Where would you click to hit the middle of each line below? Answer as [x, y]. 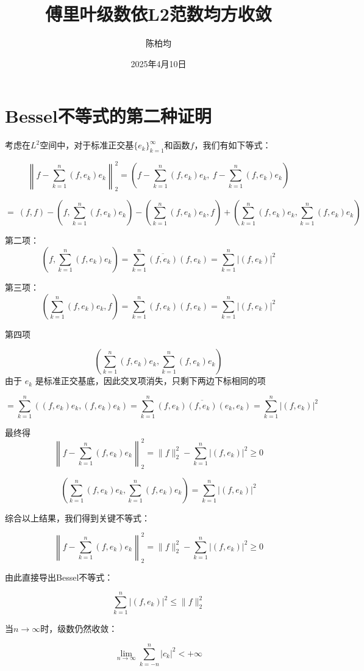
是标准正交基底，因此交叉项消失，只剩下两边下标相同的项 [150, 381]
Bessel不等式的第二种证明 [108, 116]
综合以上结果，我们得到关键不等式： [77, 517]
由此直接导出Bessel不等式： [59, 577]
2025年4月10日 [159, 63]
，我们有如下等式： [233, 145]
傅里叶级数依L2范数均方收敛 [159, 14]
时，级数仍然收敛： [79, 629]
